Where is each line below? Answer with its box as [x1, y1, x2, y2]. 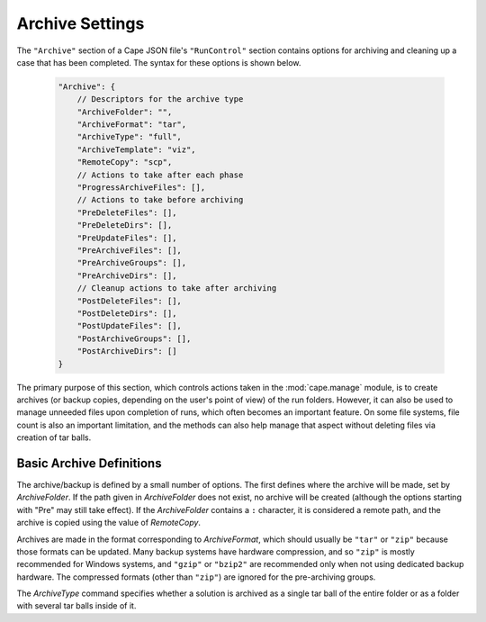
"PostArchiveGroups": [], [76, 333, 192, 344]
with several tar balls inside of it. [16, 600, 137, 611]
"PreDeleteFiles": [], [76, 207, 177, 218]
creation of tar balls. [16, 432, 92, 443]
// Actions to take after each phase [76, 169, 244, 180]
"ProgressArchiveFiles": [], [76, 183, 206, 193]
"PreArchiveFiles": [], [76, 246, 182, 256]
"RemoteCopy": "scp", [76, 158, 173, 167]
